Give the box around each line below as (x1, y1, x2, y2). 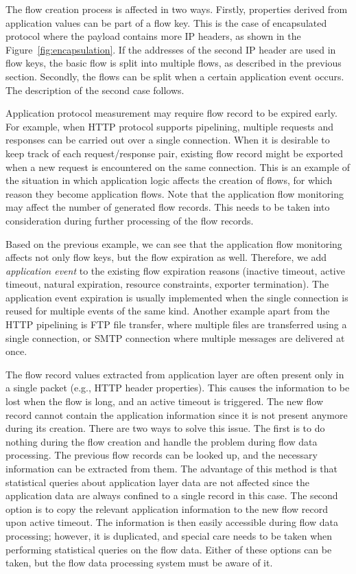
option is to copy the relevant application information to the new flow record (5, 501, 329, 516)
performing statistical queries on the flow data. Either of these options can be (5, 542, 332, 556)
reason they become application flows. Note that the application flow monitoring (5, 186, 344, 200)
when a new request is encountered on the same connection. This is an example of (5, 159, 351, 174)
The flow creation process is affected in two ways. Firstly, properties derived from (5, 2, 348, 16)
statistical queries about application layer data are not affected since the (5, 474, 309, 489)
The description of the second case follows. (5, 82, 185, 97)
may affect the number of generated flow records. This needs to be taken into (5, 200, 330, 214)
